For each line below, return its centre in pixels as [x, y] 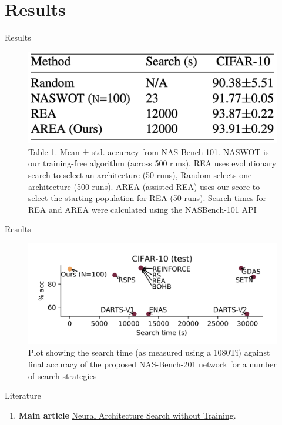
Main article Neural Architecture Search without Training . [127, 415]
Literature [23, 395]
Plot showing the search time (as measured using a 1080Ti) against [149, 352]
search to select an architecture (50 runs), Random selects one [140, 175]
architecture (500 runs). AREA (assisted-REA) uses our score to [144, 186]
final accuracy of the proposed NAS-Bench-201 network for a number [152, 364]
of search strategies [63, 375]
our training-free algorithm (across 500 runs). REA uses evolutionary [152, 163]
